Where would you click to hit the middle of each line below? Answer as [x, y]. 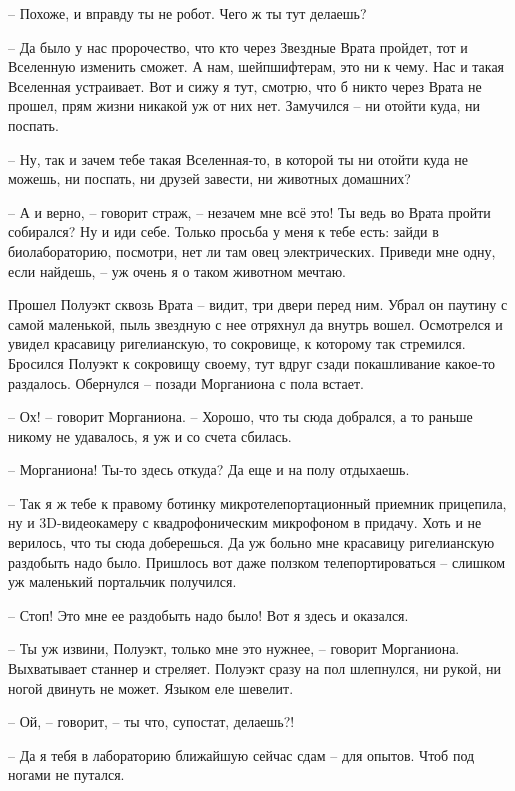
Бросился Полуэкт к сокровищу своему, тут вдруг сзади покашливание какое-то [252, 362]
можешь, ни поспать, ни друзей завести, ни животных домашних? [209, 178]
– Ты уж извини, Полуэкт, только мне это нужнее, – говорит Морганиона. [234, 648]
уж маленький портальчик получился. [122, 581]
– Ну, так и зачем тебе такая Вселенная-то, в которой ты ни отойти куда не [238, 158]
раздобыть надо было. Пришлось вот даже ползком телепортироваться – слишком [257, 561]
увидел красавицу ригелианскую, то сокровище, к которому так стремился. [237, 343]
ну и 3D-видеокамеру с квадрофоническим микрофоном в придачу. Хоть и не [245, 522]
